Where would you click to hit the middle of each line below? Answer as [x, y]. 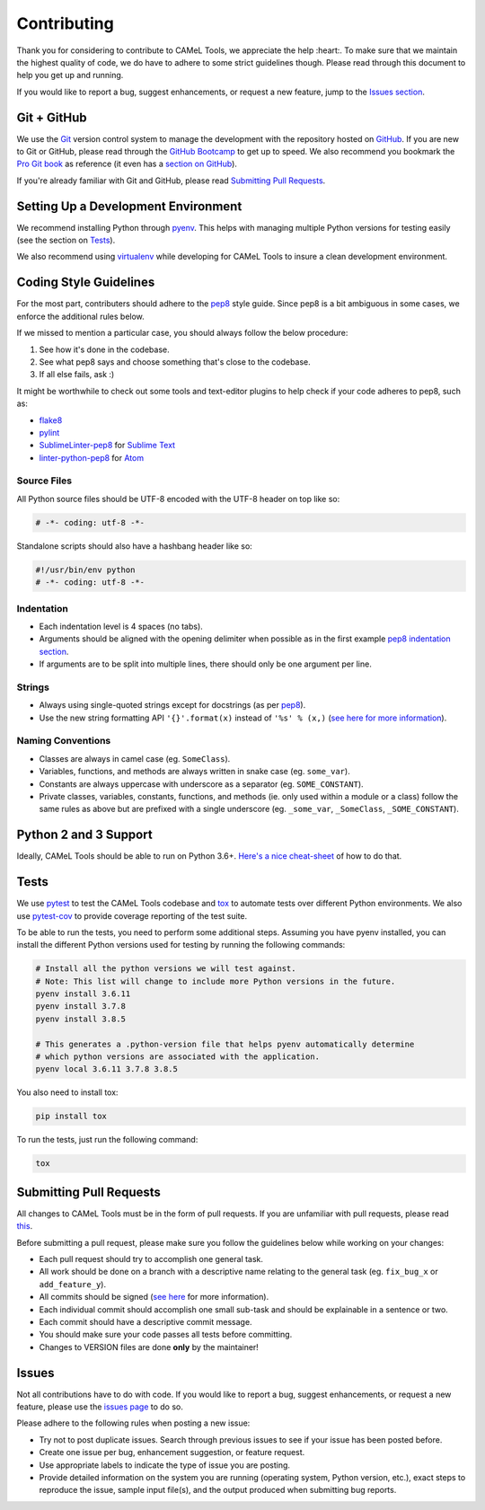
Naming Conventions [64, 741]
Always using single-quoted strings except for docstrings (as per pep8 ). [172, 705]
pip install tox [71, 1117]
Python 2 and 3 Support [84, 835]
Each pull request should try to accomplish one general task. [151, 1259]
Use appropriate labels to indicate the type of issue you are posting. [165, 1465]
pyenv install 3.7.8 [80, 1007]
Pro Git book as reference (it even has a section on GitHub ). [127, 164]
